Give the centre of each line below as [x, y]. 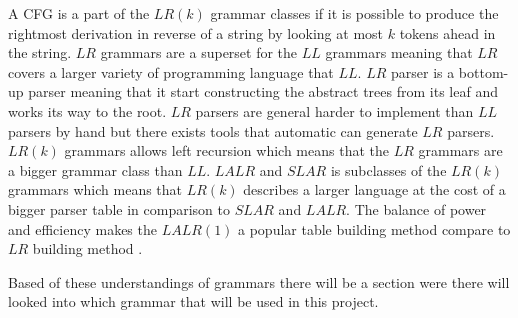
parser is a [422, 71]
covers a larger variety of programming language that [171, 71]
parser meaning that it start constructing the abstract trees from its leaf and [263, 91]
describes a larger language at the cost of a [374, 189]
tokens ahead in [447, 32]
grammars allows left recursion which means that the [226, 150]
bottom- [483, 71]
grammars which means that [95, 189]
